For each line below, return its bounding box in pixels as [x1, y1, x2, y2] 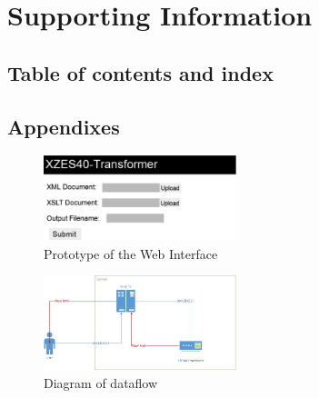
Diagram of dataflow [44, 373, 158, 392]
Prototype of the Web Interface [44, 244, 218, 263]
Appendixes [7, 112, 120, 140]
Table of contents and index [7, 58, 274, 86]
